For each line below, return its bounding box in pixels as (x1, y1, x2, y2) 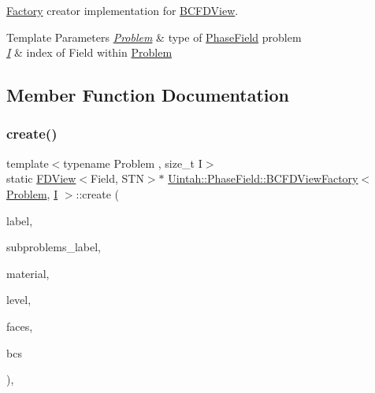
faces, (6, 317, 33, 334)
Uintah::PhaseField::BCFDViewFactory (168, 170, 358, 187)
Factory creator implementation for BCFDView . (6, 2, 239, 18)
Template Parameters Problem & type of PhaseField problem (6, 28, 302, 45)
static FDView (6, 170, 76, 187)
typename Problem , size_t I (63, 154, 202, 171)
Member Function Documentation (6, 83, 290, 107)
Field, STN (91, 170, 144, 187)
